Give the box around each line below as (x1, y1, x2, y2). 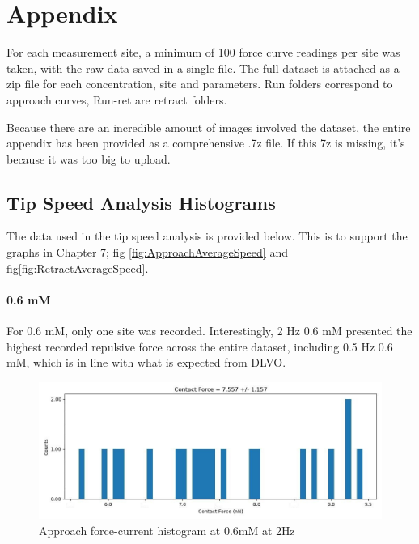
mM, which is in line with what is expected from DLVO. (6, 354, 286, 371)
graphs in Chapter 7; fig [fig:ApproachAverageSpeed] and (6, 244, 288, 261)
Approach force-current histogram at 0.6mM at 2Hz (39, 522, 295, 539)
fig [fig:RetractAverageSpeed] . (6, 259, 149, 276)
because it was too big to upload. (6, 150, 171, 167)
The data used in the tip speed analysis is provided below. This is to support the (6, 227, 408, 244)
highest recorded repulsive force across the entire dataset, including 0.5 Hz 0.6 (6, 338, 393, 355)
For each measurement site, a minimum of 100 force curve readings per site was (6, 44, 400, 61)
